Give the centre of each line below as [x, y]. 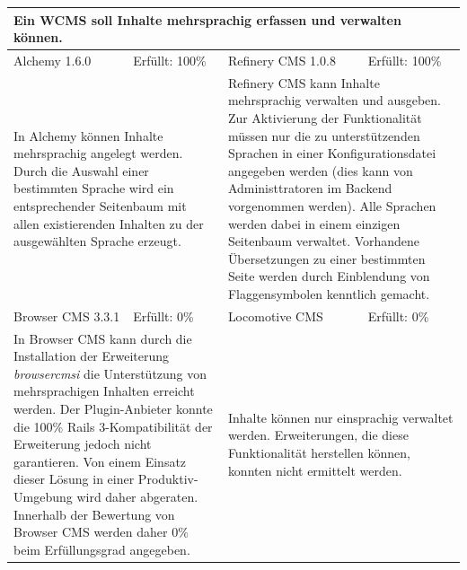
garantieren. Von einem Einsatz [100, 461]
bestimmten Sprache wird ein [94, 188]
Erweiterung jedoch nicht [83, 444]
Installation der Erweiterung [92, 356]
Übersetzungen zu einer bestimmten [326, 258]
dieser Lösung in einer [74, 479]
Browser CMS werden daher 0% [101, 532]
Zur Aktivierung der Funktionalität [325, 117]
